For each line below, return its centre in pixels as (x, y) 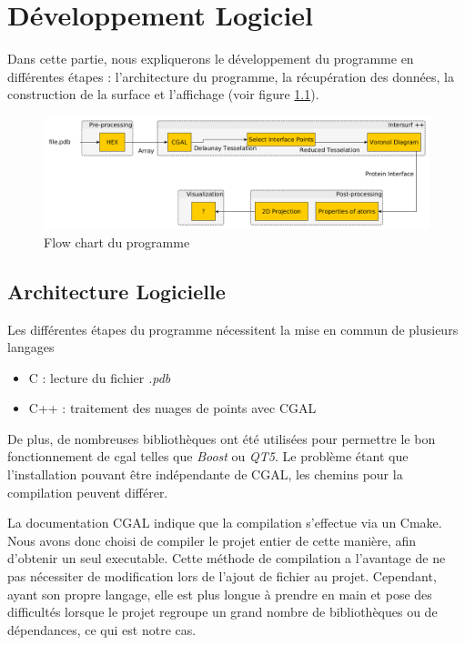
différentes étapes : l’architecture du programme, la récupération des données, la (231, 76)
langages (31, 347)
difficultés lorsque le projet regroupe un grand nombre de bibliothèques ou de (222, 612)
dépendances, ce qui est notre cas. (102, 629)
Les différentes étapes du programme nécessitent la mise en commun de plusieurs (233, 329)
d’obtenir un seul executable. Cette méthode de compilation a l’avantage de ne (227, 558)
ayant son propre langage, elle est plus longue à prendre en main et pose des (220, 594)
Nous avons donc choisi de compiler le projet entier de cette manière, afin (212, 540)
